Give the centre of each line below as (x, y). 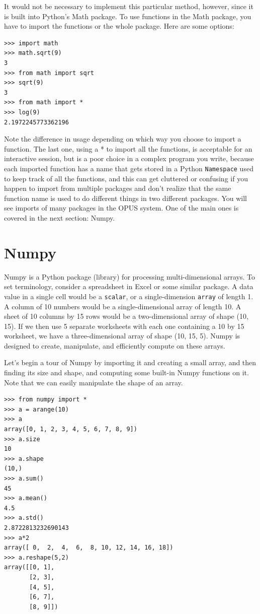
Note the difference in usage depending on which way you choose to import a (123, 139)
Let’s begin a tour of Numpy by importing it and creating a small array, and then (130, 362)
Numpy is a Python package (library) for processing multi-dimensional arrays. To (130, 276)
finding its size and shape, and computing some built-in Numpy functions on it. (126, 372)
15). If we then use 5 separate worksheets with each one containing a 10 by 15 (124, 326)
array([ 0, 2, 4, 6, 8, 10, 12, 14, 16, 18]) (89, 548)
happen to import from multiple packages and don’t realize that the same (118, 188)
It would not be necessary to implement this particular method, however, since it (129, 6)
